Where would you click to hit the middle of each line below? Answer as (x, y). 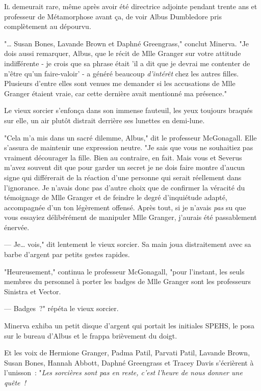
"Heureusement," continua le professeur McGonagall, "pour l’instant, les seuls (124, 271)
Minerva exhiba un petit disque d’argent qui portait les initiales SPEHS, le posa (129, 326)
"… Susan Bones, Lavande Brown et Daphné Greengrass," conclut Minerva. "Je (127, 43)
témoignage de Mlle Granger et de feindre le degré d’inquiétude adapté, (116, 197)
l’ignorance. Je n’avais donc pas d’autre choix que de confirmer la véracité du (125, 187)
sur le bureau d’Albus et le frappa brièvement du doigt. (91, 335)
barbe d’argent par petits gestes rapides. (67, 254)
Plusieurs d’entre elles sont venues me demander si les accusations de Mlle (120, 83)
